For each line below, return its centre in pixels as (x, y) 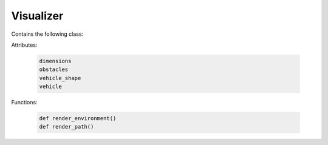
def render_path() (67, 127)
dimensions (55, 61)
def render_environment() (78, 119)
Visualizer (37, 16)
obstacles (54, 69)
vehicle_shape (60, 78)
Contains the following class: (47, 34)
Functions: (24, 103)
